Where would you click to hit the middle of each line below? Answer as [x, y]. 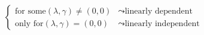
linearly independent [162, 23]
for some [31, 11]
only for [29, 23]
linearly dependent [159, 11]
